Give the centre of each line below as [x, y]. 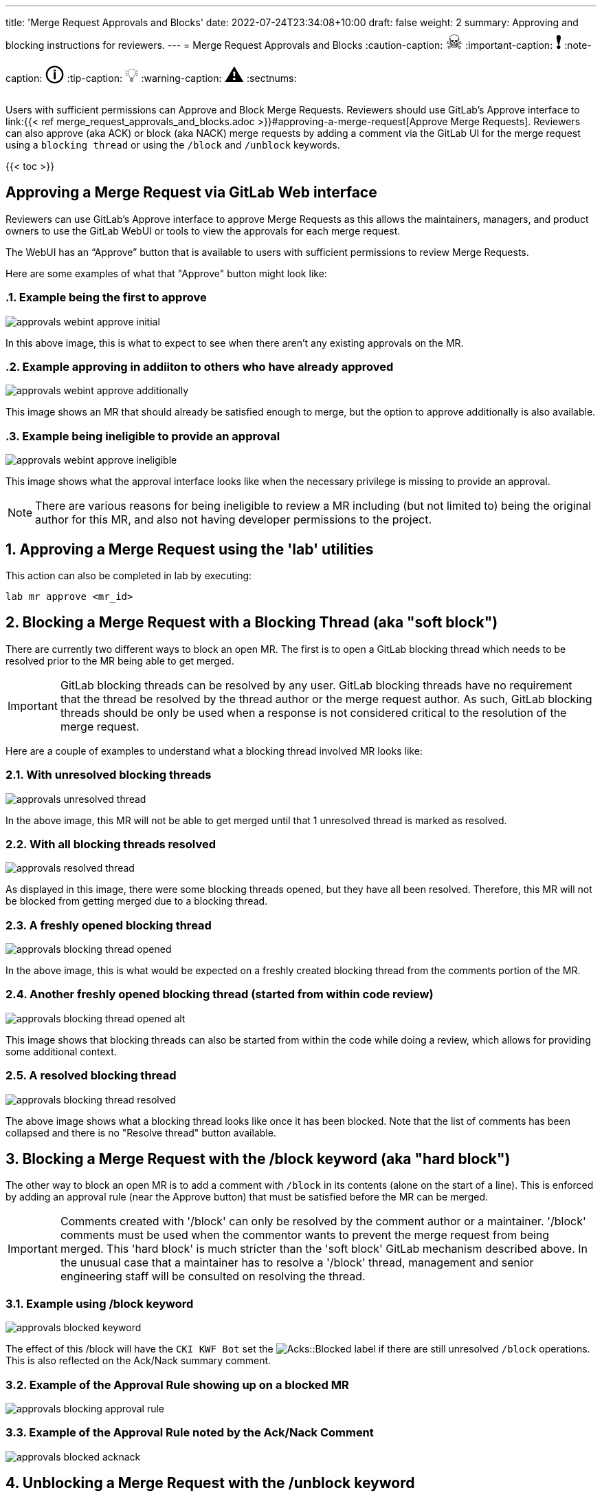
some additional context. [61, 1051]
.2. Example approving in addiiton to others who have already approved [200, 366]
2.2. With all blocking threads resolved [111, 844]
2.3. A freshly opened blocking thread [109, 925]
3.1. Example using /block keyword [100, 1303]
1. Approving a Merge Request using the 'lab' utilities [190, 549]
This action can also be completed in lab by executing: [129, 575]
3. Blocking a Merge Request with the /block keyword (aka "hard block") [258, 1159]
